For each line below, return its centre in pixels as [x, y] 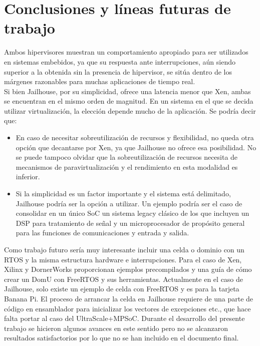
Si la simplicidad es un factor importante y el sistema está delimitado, [123, 194]
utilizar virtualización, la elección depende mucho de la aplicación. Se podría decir [130, 110]
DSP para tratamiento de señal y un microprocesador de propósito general [130, 223]
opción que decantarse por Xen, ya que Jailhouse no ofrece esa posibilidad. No [136, 147]
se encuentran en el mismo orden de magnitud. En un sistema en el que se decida [129, 101]
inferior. [28, 177]
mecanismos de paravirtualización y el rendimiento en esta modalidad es [127, 166]
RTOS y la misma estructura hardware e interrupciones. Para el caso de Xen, [123, 259]
